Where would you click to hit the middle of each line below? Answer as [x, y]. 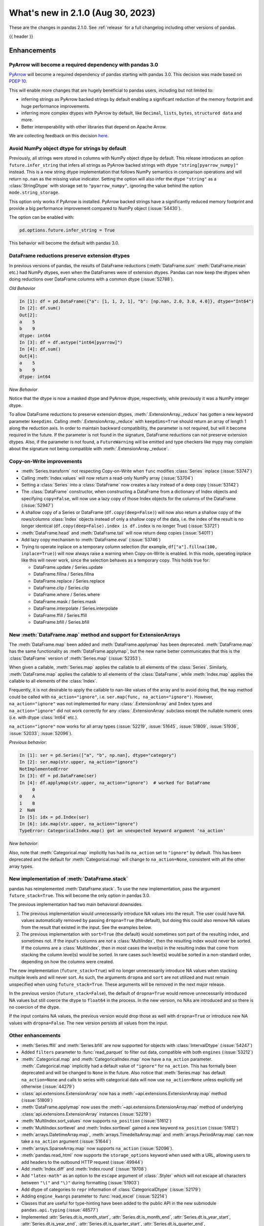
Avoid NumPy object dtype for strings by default [68, 148]
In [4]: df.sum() [40, 349]
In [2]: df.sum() [40, 308]
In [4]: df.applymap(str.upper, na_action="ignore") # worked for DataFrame [115, 783]
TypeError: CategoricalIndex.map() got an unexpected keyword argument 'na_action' [122, 831]
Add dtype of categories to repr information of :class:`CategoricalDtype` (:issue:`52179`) [111, 1190]
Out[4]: [28, 356]
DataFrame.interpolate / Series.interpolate [76, 609]
